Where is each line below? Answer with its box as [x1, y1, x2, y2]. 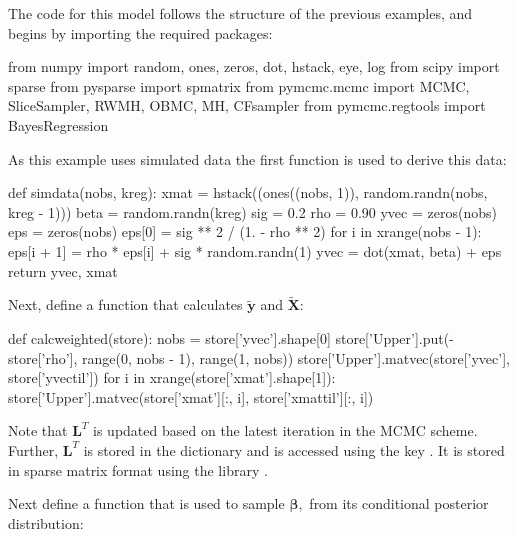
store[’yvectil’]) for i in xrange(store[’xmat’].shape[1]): [8, 367, 336, 388]
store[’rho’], [8, 347, 78, 368]
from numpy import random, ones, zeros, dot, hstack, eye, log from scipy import [8, 56, 500, 77]
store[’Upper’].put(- [335, 327, 454, 348]
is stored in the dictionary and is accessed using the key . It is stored [83, 439, 505, 460]
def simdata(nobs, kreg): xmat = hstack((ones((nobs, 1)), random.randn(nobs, [8, 182, 488, 203]
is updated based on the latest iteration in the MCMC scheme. [93, 420, 478, 441]
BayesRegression [8, 114, 109, 135]
